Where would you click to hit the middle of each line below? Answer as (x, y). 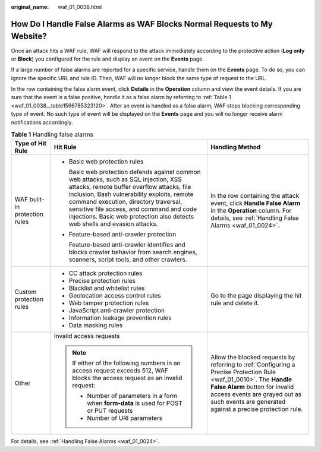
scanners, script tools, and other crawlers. (128, 260)
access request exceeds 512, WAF (120, 371)
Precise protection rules (102, 281)
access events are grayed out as (256, 394)
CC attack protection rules (106, 273)
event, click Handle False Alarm (255, 203)
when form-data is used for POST (135, 403)
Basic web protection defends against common (135, 172)
